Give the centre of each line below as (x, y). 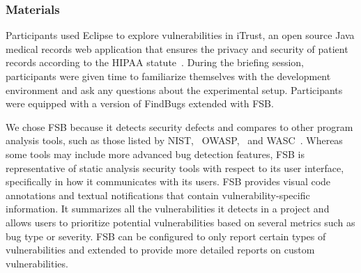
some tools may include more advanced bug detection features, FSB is (155, 154)
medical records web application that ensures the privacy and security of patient (177, 48)
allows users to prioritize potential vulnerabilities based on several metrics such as (180, 222)
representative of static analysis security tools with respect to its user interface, (175, 167)
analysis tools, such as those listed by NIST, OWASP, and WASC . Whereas (174, 140)
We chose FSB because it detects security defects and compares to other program (179, 126)
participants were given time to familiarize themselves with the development (168, 76)
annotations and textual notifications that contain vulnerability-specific (158, 195)
